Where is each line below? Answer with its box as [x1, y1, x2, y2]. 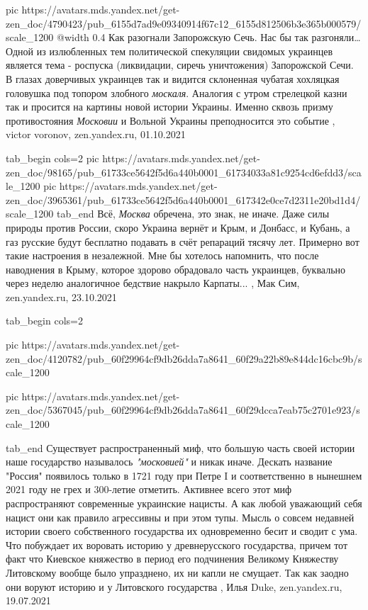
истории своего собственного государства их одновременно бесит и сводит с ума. [6, 524, 358, 538]
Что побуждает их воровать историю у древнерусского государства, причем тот [6, 537, 348, 552]
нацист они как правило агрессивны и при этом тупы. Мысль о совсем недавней [6, 509, 355, 524]
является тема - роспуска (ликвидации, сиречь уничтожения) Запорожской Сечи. [6, 57, 354, 72]
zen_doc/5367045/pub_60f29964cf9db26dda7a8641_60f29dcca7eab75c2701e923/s [6, 402, 360, 417]
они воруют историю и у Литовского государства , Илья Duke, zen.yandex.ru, [6, 579, 342, 594]
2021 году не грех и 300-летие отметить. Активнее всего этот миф [6, 482, 292, 497]
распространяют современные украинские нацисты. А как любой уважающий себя [6, 496, 362, 510]
